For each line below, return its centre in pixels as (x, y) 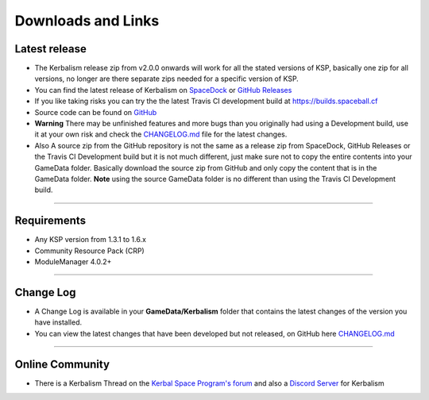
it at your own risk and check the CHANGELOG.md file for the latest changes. (161, 134)
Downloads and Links (87, 21)
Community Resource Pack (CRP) (89, 251)
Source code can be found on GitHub (96, 112)
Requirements (50, 221)
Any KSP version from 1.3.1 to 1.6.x (91, 240)
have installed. (58, 322)
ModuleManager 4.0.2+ (73, 262)
